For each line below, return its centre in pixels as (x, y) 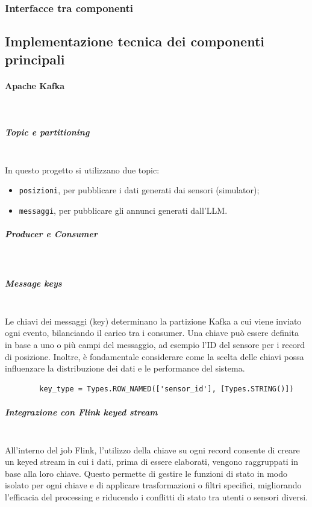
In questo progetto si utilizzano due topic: (82, 170)
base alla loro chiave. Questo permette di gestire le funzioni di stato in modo (146, 473)
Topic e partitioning (47, 132)
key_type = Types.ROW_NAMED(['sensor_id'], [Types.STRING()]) (167, 389)
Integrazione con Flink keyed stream (81, 412)
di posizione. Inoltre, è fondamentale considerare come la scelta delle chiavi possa (154, 356)
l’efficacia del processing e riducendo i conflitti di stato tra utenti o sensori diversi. (157, 496)
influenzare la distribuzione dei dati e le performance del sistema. (125, 368)
